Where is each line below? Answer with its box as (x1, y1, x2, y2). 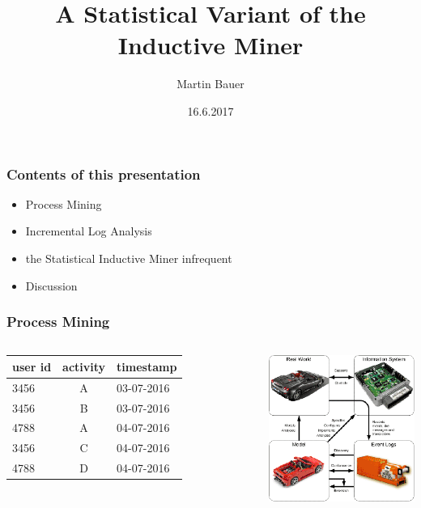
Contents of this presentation (6, 163, 201, 184)
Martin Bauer (176, 75, 245, 92)
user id (12, 358, 52, 375)
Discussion (25, 277, 78, 294)
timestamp (117, 358, 177, 375)
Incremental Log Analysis (25, 222, 152, 239)
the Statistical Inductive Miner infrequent (25, 249, 232, 266)
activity (62, 358, 106, 375)
